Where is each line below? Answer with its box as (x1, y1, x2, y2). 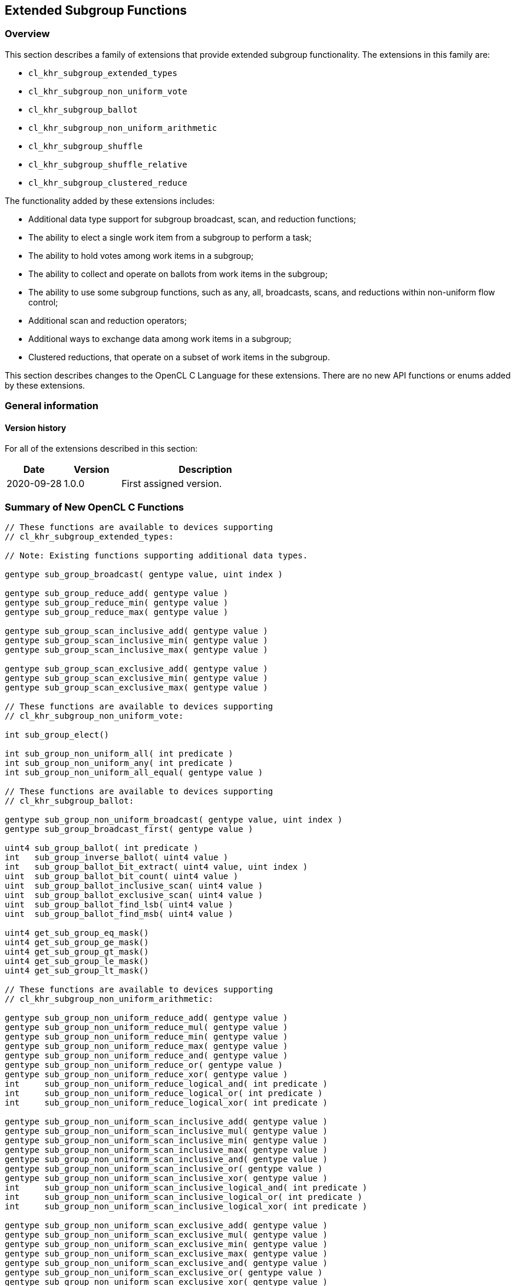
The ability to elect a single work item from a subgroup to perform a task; (28, 232, 312, 242)
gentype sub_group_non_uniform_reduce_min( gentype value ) (5, 1032, 288, 1042)
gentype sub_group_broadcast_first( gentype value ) (5, 824, 253, 834)
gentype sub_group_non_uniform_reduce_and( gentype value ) (5, 1051, 288, 1061)
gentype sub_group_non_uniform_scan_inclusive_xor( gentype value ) (5, 1173, 328, 1183)
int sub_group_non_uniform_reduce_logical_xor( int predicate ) (5, 1098, 328, 1108)
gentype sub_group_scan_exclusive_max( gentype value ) (5, 683, 268, 693)
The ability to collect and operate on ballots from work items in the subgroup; (28, 268, 328, 279)
